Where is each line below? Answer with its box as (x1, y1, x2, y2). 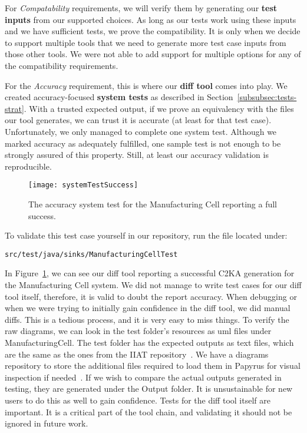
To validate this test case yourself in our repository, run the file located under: (5, 229, 288, 242)
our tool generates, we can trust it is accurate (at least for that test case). (5, 114, 272, 126)
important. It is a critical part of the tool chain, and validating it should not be (5, 405, 292, 418)
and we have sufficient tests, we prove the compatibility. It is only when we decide (5, 25, 301, 37)
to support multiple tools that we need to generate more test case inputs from (5, 36, 286, 48)
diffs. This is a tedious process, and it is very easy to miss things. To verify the (5, 313, 289, 325)
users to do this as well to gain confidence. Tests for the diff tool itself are (5, 394, 270, 406)
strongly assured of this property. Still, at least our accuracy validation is (5, 148, 269, 161)
